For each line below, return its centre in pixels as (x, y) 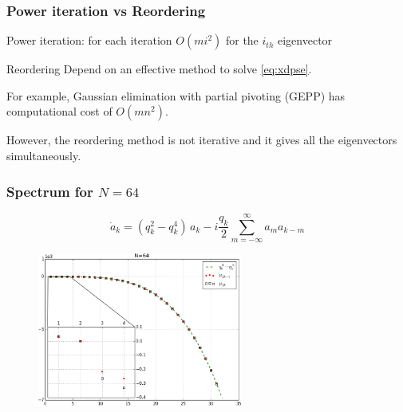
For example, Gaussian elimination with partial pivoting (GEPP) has (176, 95)
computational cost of (59, 111)
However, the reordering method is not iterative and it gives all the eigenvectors (202, 140)
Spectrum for (50, 191)
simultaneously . (44, 155)
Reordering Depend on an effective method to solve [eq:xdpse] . (159, 69)
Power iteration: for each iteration (89, 40)
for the (242, 40)
